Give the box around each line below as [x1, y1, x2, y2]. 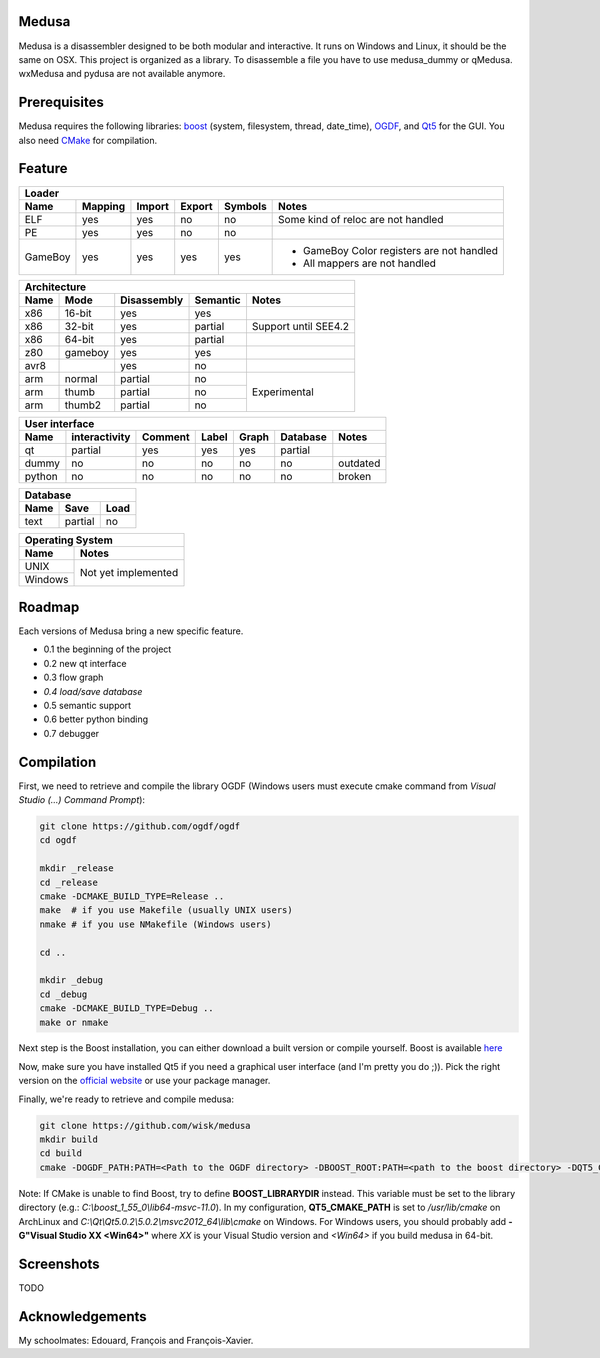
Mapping [81, 199, 125, 213]
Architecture [24, 280, 87, 294]
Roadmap [18, 598, 80, 615]
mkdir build [39, 1134, 99, 1145]
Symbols [223, 199, 267, 213]
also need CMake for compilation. [18, 134, 158, 146]
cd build [39, 1148, 83, 1159]
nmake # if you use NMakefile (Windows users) [39, 918, 272, 930]
